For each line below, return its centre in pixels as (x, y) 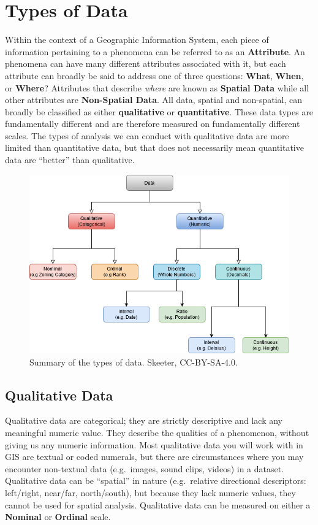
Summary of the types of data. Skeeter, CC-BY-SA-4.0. (134, 362)
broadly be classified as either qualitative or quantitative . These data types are (159, 111)
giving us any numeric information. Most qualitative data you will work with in (154, 444)
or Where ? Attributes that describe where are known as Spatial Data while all (157, 87)
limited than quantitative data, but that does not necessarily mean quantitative (154, 148)
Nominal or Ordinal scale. (58, 517)
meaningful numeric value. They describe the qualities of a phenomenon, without (157, 432)
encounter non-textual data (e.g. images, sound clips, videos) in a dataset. (145, 468)
